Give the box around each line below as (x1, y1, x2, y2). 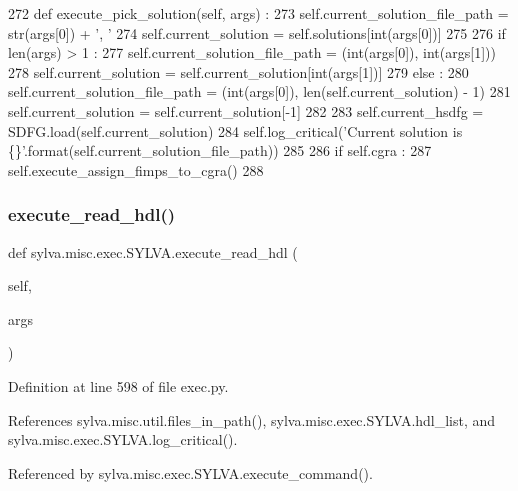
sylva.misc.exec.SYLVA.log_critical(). (8, 429, 238, 450)
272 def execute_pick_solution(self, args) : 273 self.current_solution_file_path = (8, 3, 509, 23)
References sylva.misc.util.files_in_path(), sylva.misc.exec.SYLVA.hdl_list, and (8, 409, 496, 430)
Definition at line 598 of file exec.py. (8, 375, 229, 396)
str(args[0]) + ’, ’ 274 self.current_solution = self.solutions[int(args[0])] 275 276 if (8, 22, 506, 43)
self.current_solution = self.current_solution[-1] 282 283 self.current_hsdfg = (8, 100, 484, 121)
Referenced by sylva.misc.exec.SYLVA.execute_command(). (8, 462, 373, 483)
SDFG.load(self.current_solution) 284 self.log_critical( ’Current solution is (8, 120, 463, 141)
